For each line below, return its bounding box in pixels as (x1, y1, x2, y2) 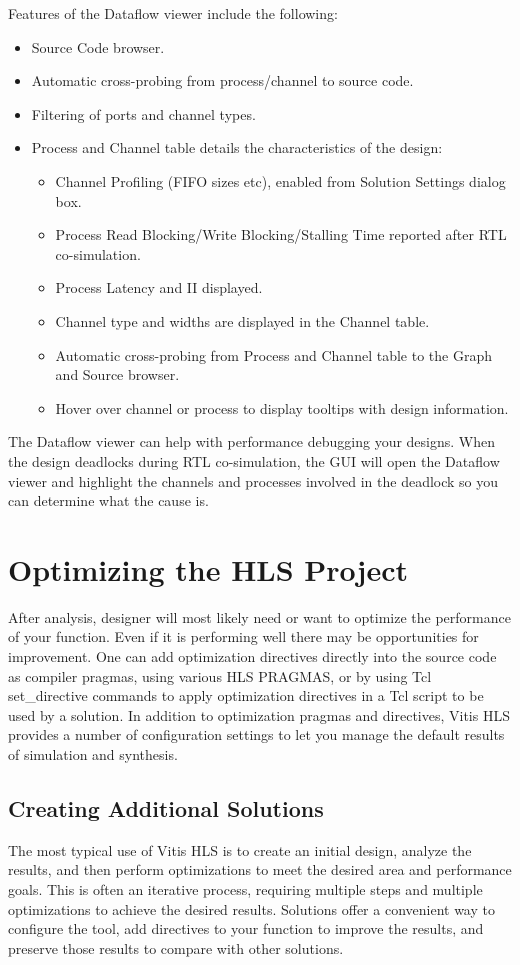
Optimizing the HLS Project (8, 548, 409, 589)
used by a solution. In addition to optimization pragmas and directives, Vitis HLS (8, 704, 510, 725)
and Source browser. (55, 364, 180, 385)
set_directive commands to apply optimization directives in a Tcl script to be (8, 685, 484, 706)
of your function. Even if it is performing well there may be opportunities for (8, 626, 479, 647)
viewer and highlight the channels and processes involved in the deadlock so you (8, 470, 499, 491)
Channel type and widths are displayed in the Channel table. (55, 310, 430, 331)
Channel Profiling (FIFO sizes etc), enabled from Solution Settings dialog (55, 170, 506, 191)
